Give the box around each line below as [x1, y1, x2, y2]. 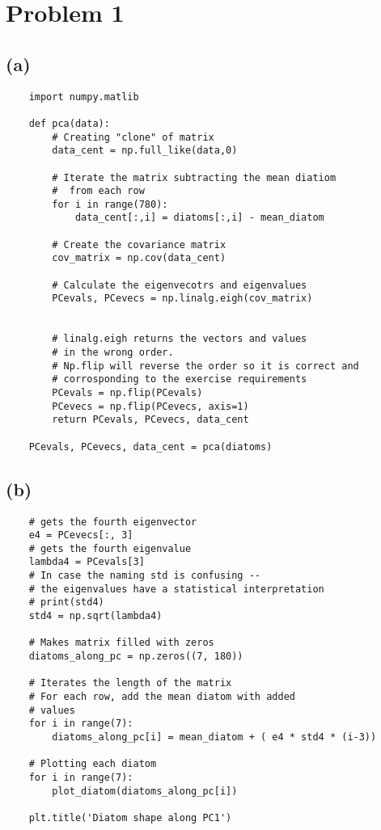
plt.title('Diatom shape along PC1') [28, 811, 232, 824]
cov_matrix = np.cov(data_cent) [52, 252, 226, 264]
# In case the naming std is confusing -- [28, 570, 260, 582]
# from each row [52, 185, 145, 197]
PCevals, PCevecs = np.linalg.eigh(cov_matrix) [52, 293, 313, 305]
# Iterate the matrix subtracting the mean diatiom [52, 171, 337, 183]
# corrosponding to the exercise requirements [52, 373, 307, 386]
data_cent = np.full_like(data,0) [52, 145, 238, 157]
